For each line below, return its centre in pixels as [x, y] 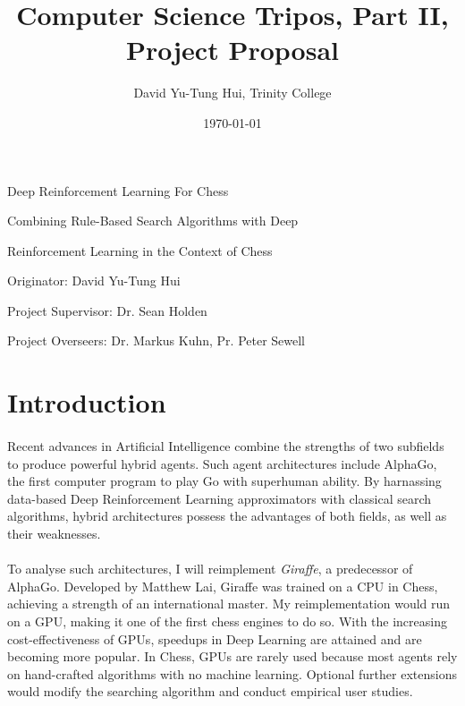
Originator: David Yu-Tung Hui [94, 281]
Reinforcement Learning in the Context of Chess [140, 250]
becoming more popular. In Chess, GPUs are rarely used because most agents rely [232, 656]
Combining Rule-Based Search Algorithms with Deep [153, 221]
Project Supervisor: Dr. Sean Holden [107, 310]
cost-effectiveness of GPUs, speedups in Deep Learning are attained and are [215, 638]
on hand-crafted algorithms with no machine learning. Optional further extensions [232, 673]
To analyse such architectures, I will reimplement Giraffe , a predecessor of [210, 569]
